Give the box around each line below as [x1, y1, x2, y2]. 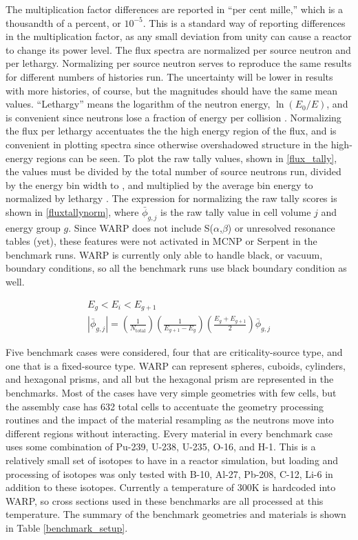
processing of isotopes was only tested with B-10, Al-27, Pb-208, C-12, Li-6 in [6, 466, 333, 481]
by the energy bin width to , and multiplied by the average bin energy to [6, 177, 313, 192]
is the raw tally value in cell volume [160, 204, 311, 219]
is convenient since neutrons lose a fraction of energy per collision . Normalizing [6, 110, 341, 124]
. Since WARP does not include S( [68, 220, 214, 234]
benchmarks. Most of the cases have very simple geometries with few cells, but [6, 385, 337, 399]
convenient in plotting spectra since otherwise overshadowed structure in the [6, 137, 328, 151]
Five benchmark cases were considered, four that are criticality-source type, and [6, 345, 343, 359]
